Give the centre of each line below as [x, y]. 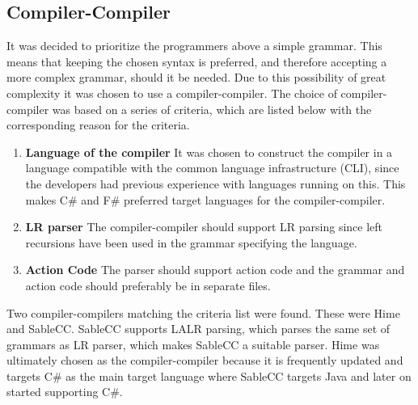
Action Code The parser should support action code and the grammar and [215, 270]
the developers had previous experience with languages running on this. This [215, 183]
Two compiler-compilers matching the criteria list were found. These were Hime [203, 312]
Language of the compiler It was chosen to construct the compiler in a [209, 152]
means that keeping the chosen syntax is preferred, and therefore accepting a [197, 61]
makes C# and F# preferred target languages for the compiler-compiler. [205, 199]
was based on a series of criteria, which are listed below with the [212, 109]
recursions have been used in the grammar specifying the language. [191, 242]
